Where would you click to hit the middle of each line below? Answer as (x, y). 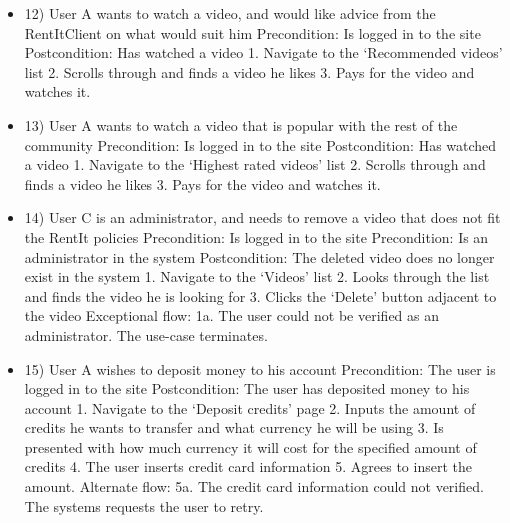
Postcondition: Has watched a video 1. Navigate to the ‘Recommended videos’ (263, 52)
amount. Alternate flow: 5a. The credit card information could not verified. (254, 486)
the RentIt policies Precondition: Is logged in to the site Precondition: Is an (256, 236)
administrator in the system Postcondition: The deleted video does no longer (259, 256)
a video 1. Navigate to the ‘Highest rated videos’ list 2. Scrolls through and (255, 164)
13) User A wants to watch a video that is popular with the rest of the (241, 124)
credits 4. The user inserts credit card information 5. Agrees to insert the (248, 466)
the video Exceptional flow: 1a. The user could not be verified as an (231, 315)
